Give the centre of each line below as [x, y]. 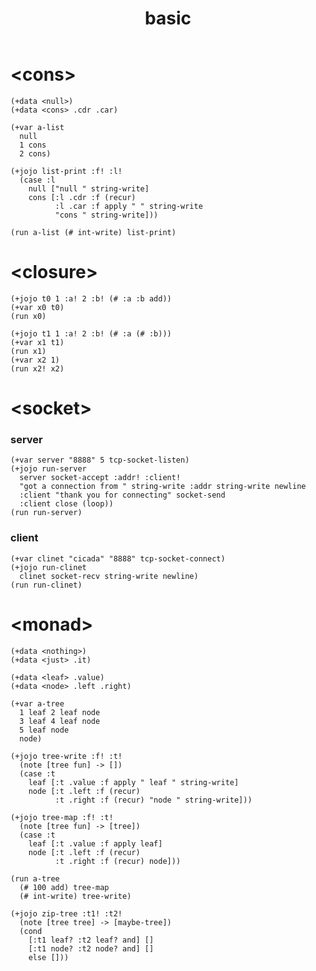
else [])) [49, 957]
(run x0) [28, 316]
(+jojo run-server [48, 469]
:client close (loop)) [66, 504]
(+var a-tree [37, 703]
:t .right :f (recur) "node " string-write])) [153, 800]
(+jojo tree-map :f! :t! [62, 817]
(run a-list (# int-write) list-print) [93, 232]
